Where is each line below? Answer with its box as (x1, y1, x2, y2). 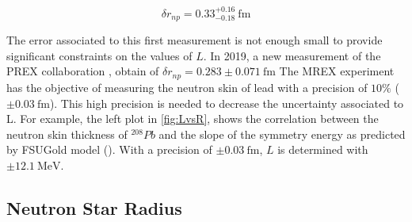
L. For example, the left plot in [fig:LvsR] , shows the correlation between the (6, 110, 379, 127)
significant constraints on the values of (6, 47, 193, 63)
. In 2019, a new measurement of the (203, 47, 381, 63)
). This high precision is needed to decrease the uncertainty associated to (49, 94, 404, 111)
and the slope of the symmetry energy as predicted (158, 125, 406, 142)
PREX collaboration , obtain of (6, 63, 159, 79)
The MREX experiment (279, 63, 395, 79)
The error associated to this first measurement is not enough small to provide (6, 32, 383, 48)
